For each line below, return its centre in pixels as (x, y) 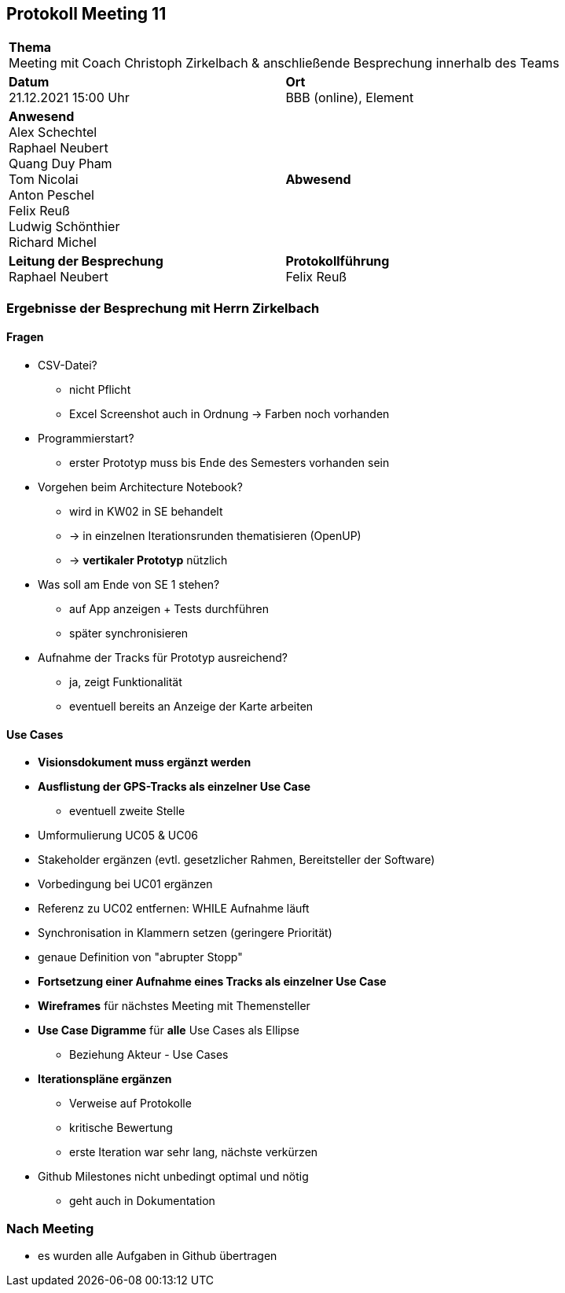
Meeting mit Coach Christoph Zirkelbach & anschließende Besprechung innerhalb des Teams (284, 63)
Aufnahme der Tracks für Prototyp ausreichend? (163, 658)
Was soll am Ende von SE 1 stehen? (129, 585)
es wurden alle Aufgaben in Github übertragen (158, 1255)
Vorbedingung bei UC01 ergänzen (125, 884)
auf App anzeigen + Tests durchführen (169, 609)
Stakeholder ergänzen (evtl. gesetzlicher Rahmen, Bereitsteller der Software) (237, 860)
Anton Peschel (51, 195)
